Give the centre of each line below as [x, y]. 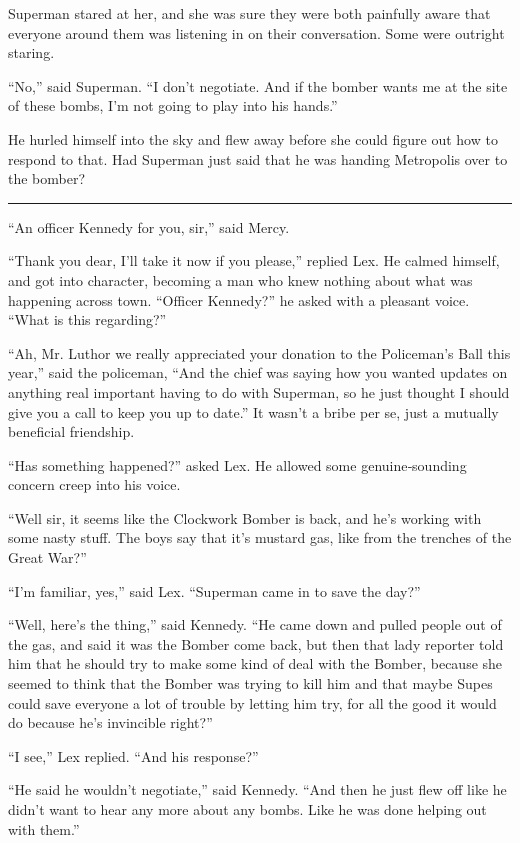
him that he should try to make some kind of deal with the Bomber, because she [255, 663]
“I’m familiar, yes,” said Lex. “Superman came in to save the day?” [214, 590]
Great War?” [47, 557]
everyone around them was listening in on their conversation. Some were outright [256, 32]
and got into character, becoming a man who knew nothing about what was [240, 279]
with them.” [44, 828]
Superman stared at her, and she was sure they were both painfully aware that [249, 13]
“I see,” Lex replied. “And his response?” [133, 755]
